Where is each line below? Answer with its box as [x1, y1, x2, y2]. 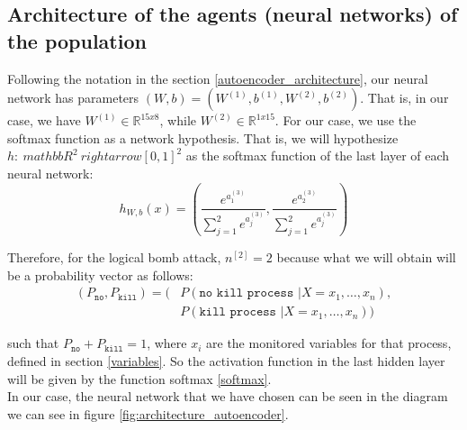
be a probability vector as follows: [7, 265, 193, 284]
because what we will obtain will [276, 248, 456, 267]
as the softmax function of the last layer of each [185, 146, 450, 165]
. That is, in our [360, 88, 449, 107]
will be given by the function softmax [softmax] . [7, 369, 272, 388]
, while [159, 111, 196, 130]
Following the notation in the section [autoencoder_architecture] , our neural [7, 69, 428, 87]
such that [7, 334, 59, 352]
